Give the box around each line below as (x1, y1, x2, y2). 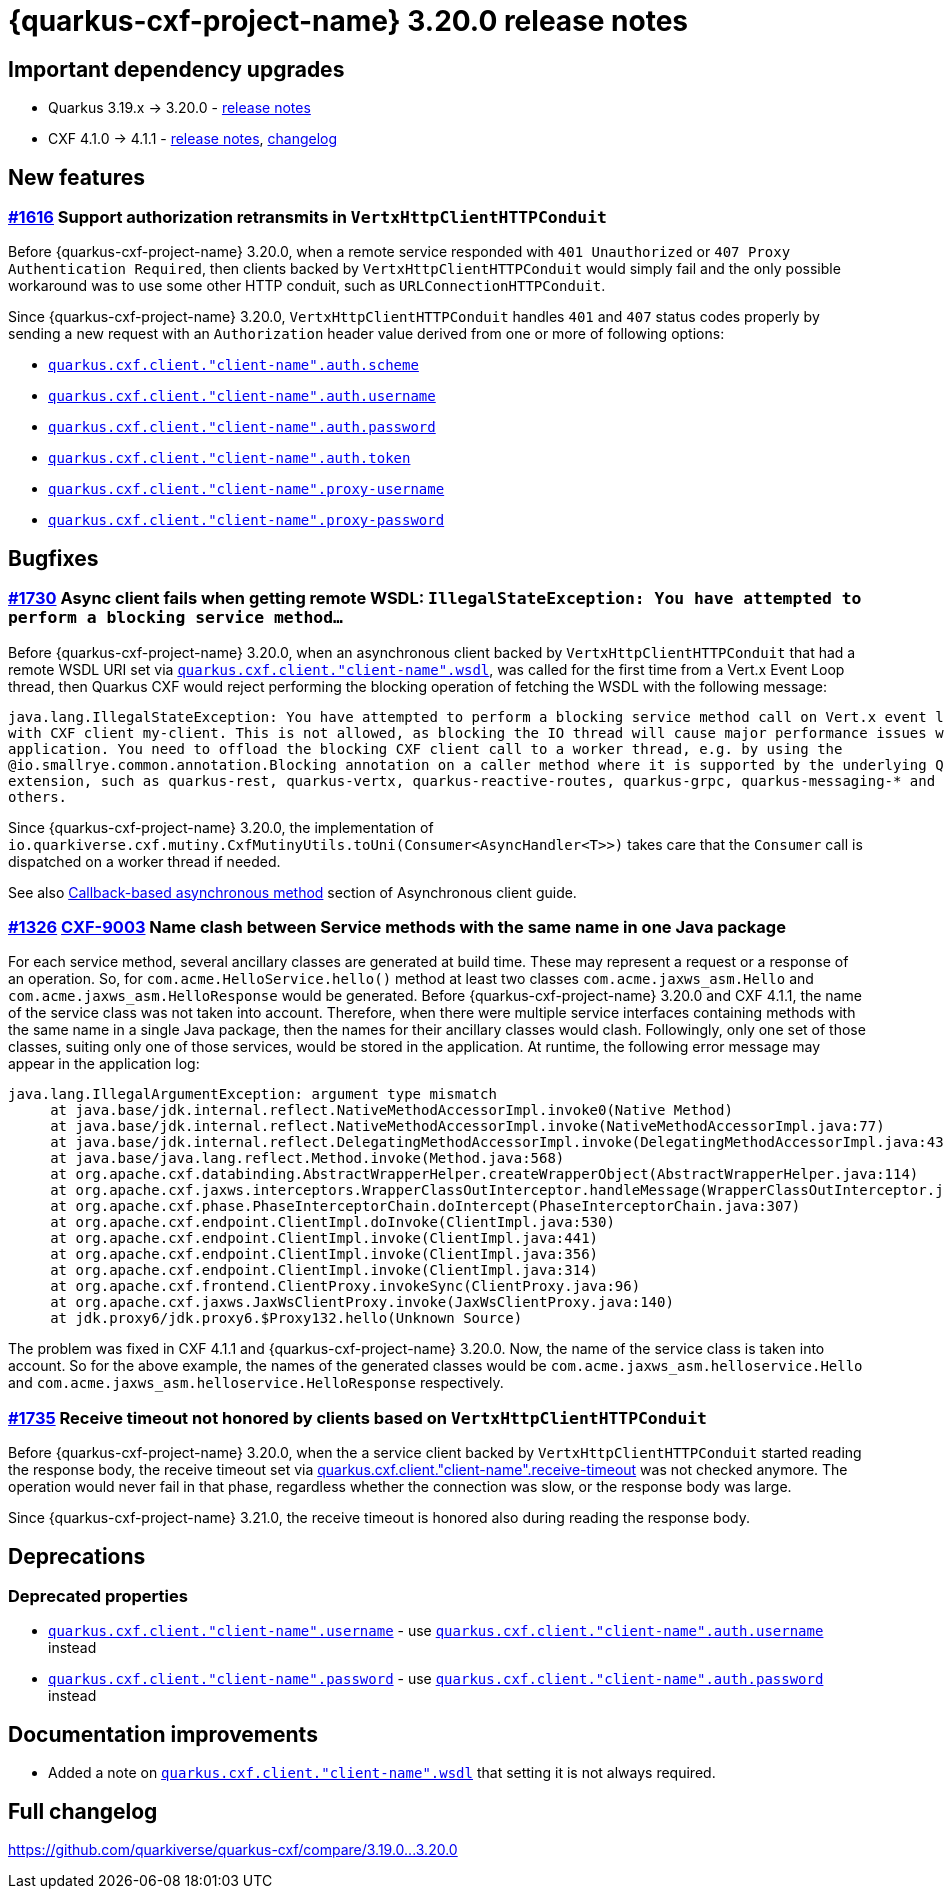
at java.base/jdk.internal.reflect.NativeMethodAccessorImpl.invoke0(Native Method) (50, 1102, 733, 1119)
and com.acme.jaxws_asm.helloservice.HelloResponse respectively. (8, 1374, 504, 1392)
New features (8, 164, 145, 190)
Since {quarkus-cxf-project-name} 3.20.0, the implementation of (8, 818, 434, 836)
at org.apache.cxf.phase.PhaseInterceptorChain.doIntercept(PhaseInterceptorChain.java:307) (50, 1198, 801, 1215)
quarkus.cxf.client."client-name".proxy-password (48, 512, 445, 529)
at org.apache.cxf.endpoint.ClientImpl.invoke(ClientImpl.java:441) (50, 1230, 599, 1247)
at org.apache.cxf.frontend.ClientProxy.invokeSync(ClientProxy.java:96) (50, 1278, 641, 1295)
